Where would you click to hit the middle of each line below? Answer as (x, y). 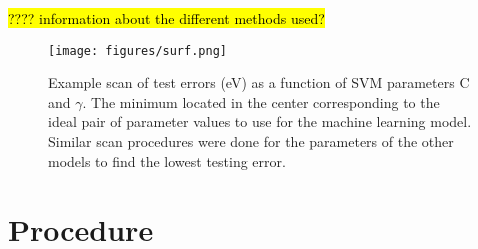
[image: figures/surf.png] (137, 50)
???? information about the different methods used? (166, 18)
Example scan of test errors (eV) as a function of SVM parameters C (259, 82)
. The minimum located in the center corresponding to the (261, 101)
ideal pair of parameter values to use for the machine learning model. (260, 121)
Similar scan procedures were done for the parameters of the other (251, 141)
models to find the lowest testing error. (167, 160)
